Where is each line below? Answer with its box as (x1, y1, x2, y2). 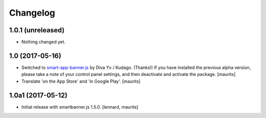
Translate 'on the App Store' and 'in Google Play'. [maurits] (21, 78, 140, 84)
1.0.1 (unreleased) (9, 26, 65, 34)
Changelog (9, 7, 55, 18)
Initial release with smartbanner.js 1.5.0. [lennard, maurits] (21, 104, 138, 110)
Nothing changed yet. (21, 39, 66, 45)
